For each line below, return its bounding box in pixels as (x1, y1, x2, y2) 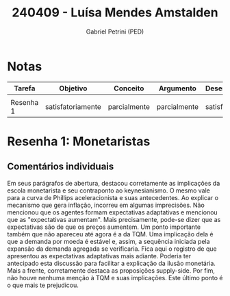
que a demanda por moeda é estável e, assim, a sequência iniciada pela (7, 237, 210, 245)
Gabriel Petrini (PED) (86, 27, 144, 36)
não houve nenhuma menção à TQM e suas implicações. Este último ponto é (7, 273, 224, 282)
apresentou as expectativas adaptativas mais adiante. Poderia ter (7, 251, 192, 260)
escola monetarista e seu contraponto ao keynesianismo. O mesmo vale (7, 186, 210, 195)
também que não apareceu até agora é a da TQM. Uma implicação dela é (7, 230, 214, 238)
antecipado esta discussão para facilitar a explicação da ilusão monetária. (7, 259, 216, 267)
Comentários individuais (7, 161, 114, 173)
